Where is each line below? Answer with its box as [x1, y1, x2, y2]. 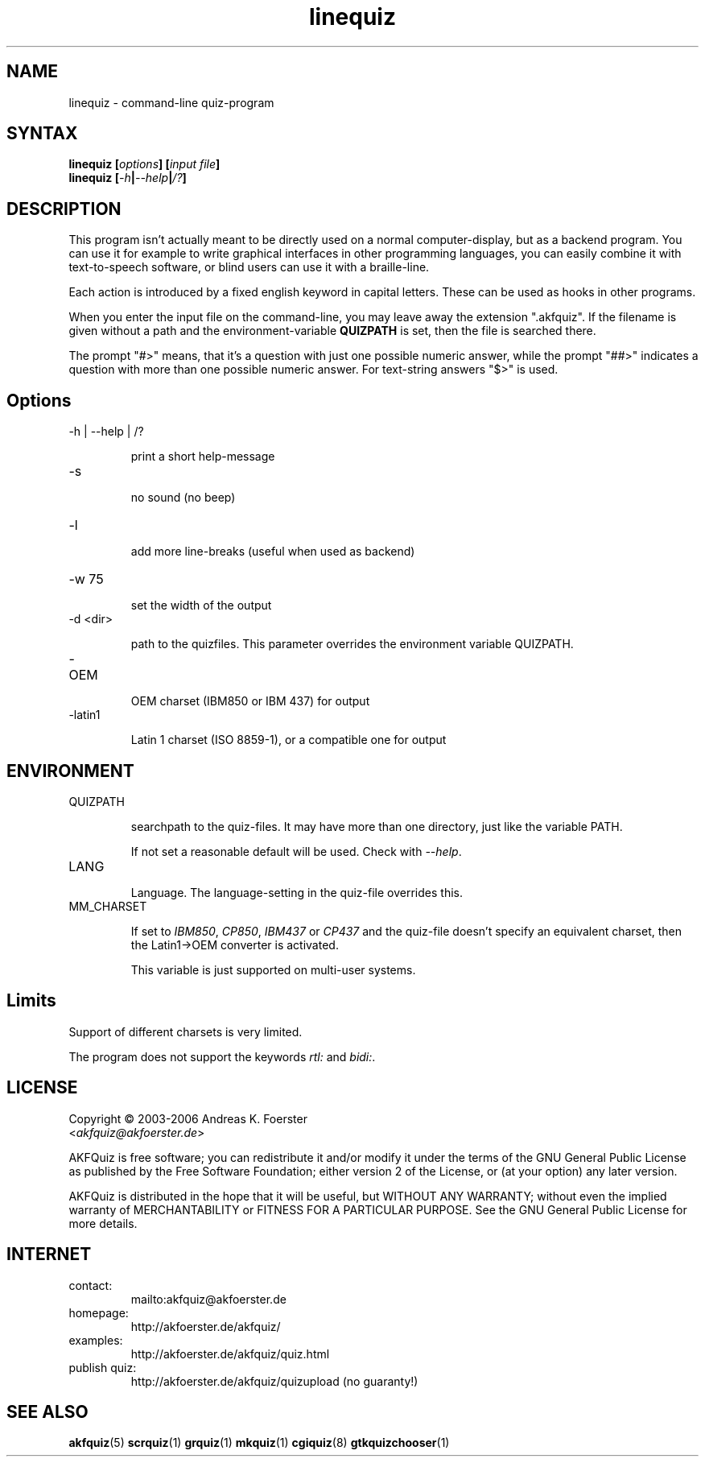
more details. [68, 1216, 138, 1230]
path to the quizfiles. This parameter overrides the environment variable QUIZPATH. [130, 637, 574, 651]
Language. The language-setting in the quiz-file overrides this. [130, 885, 463, 899]
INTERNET [6, 1244, 92, 1265]
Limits [6, 990, 56, 1011]
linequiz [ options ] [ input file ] [68, 157, 221, 172]
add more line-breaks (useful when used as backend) [130, 544, 415, 559]
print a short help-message [130, 449, 275, 464]
